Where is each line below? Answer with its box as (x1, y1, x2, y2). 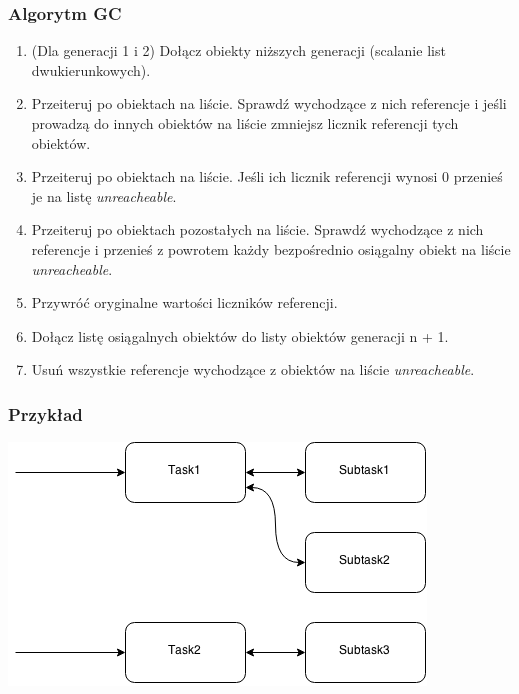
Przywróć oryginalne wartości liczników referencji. (31, 292, 338, 313)
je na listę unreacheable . (31, 185, 177, 206)
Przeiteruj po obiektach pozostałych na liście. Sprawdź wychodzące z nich (31, 219, 484, 240)
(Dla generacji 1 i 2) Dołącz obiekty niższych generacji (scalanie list (31, 40, 446, 61)
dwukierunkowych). (31, 59, 151, 80)
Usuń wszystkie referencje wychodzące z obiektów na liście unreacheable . (31, 359, 475, 380)
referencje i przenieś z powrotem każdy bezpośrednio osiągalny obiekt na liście (31, 238, 511, 259)
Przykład (8, 401, 83, 426)
